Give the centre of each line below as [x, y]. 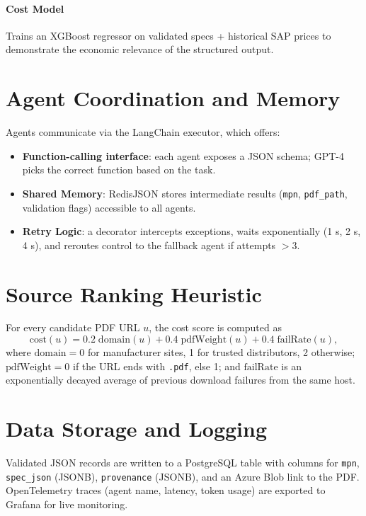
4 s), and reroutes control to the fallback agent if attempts [149, 245]
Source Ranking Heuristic [134, 293]
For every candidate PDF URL [73, 327]
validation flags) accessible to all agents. [109, 207]
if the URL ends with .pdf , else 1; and [156, 366]
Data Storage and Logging [137, 429]
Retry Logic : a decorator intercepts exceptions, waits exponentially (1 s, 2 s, [191, 231]
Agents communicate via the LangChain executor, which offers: [143, 132]
